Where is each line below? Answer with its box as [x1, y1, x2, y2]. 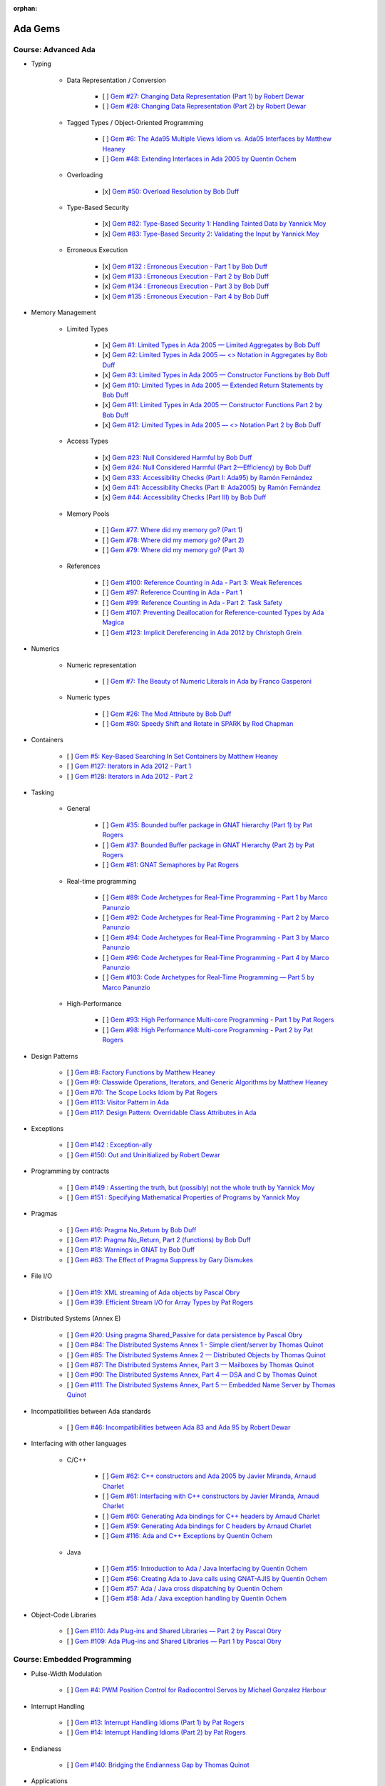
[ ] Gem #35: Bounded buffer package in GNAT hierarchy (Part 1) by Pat [102, 820, 313, 829]
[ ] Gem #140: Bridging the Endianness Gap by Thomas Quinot [66, 1761, 250, 1770]
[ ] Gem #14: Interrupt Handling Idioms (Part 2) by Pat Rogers [66, 1728, 246, 1737]
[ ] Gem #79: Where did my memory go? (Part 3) [102, 546, 245, 554]
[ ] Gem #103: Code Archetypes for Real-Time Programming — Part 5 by [102, 973, 315, 982]
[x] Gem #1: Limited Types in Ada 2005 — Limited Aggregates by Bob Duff [102, 340, 321, 349]
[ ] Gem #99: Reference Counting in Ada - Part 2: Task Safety [102, 598, 283, 607]
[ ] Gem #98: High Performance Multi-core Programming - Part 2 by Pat [102, 1025, 313, 1034]
